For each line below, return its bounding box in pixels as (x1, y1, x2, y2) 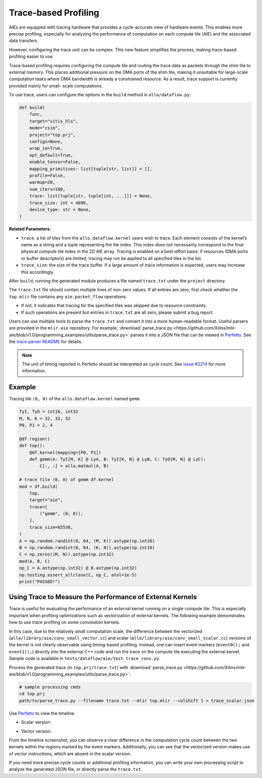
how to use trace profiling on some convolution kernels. (9, 620, 121, 625)
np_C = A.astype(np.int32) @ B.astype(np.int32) (19, 565, 137, 571)
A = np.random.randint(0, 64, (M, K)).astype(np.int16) (19, 538, 155, 544)
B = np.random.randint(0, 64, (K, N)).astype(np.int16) (19, 545, 155, 551)
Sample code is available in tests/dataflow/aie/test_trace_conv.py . (9, 656, 161, 661)
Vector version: (21, 728, 52, 734)
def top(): (19, 443, 45, 449)
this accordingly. (21, 269, 54, 275)
